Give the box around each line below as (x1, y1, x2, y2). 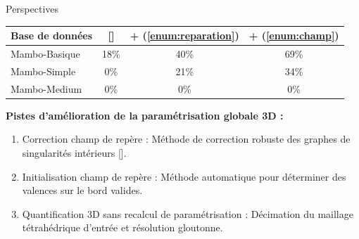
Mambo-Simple (11, 63, 76, 78)
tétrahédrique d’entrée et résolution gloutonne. (22, 220, 223, 235)
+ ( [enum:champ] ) (248, 28, 339, 43)
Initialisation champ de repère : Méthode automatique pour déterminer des (22, 169, 346, 183)
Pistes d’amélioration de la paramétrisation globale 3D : (6, 108, 284, 122)
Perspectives (6, 1, 59, 15)
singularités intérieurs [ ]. (22, 145, 127, 160)
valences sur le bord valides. (22, 183, 143, 198)
